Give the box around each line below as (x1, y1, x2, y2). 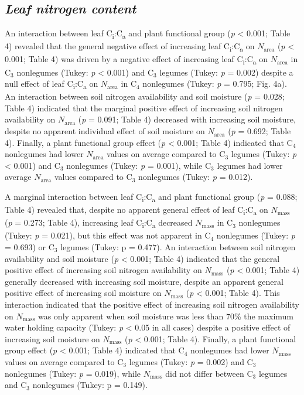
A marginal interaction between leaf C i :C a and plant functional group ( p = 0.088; (5, 190, 298, 204)
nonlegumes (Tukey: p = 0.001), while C (66, 159, 211, 171)
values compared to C (54, 171, 132, 183)
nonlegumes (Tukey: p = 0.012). (138, 171, 253, 183)
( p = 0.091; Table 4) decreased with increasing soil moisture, (78, 113, 296, 125)
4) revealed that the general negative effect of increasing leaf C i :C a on (5, 40, 255, 54)
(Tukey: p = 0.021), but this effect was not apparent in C (5, 229, 211, 241)
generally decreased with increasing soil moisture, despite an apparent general (5, 275, 283, 287)
